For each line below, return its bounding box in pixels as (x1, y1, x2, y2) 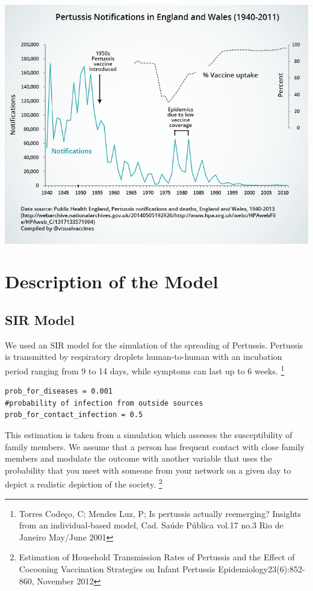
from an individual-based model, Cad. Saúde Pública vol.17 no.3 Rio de (19, 519, 284, 531)
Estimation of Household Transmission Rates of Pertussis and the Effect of (19, 551, 295, 563)
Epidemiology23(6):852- (218, 562, 305, 575)
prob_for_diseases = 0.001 (5, 387, 113, 396)
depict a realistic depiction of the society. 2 (5, 476, 163, 490)
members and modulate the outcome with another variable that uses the (5, 452, 272, 465)
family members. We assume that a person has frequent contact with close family (5, 440, 305, 453)
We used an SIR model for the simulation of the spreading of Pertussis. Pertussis (5, 338, 303, 351)
